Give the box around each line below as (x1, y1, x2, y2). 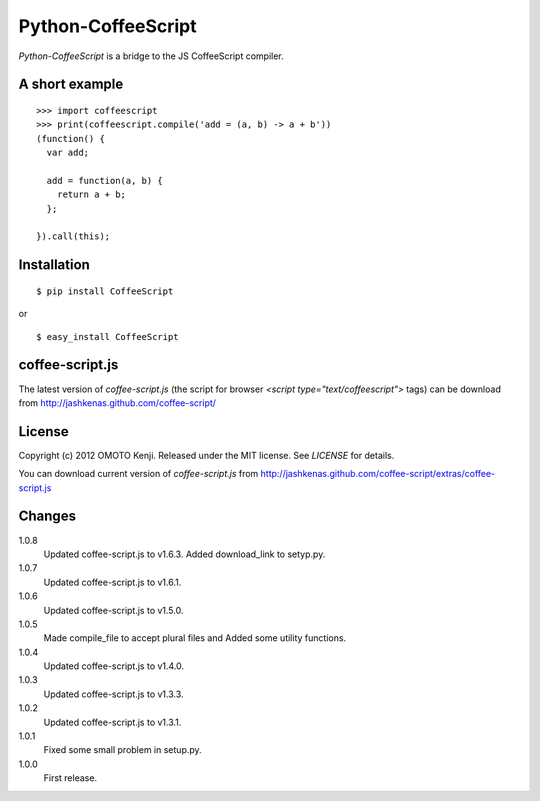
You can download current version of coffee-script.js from (18, 468, 259, 480)
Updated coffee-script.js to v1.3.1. (43, 716, 182, 728)
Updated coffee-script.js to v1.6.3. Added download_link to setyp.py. (43, 548, 326, 560)
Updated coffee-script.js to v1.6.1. (43, 576, 182, 588)
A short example (18, 76, 124, 93)
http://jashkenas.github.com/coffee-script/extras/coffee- (260, 468, 496, 480)
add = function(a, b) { (46, 175, 164, 186)
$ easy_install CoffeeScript (36, 331, 179, 342)
